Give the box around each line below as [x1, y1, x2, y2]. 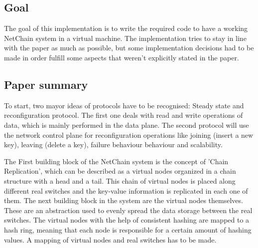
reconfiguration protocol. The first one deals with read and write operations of [4, 110, 243, 120]
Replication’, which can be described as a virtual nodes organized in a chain [4, 166, 236, 176]
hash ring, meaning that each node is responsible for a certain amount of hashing [4, 224, 252, 235]
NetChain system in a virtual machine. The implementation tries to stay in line [4, 32, 247, 43]
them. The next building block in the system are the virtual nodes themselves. [4, 195, 243, 206]
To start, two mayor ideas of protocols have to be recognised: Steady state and [4, 100, 244, 110]
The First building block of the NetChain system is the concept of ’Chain [4, 156, 229, 166]
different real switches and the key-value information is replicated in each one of [4, 185, 248, 196]
